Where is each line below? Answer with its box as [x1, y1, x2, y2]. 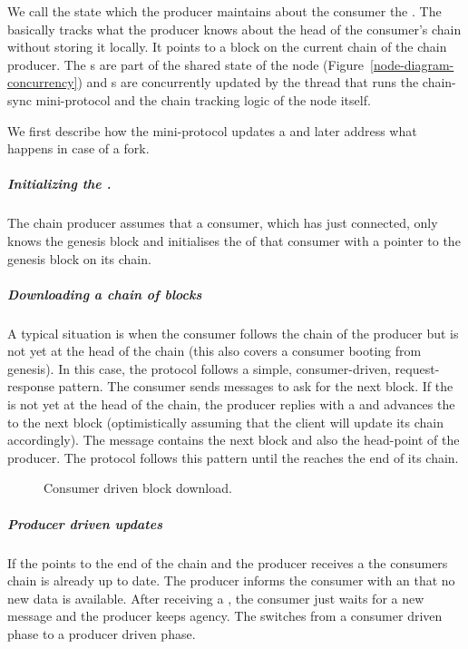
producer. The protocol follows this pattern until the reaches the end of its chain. [7, 447, 459, 467]
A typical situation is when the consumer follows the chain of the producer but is [7, 323, 459, 342]
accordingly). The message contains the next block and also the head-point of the [7, 430, 460, 449]
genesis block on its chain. [7, 249, 151, 268]
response [7, 377, 54, 396]
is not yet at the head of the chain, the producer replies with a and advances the [7, 395, 455, 414]
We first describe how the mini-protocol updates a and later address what [7, 121, 417, 140]
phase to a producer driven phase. [7, 624, 196, 643]
